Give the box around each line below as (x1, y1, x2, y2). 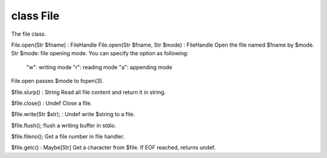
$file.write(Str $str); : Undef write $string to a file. (11, 111, 135, 118)
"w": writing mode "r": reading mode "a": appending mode (26, 64, 173, 71)
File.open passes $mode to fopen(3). (11, 77, 104, 85)
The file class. (11, 30, 47, 38)
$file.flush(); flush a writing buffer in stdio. (11, 122, 116, 129)
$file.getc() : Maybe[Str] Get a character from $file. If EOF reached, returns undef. (11, 144, 216, 151)
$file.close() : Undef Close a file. (11, 99, 92, 107)
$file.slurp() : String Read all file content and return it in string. (11, 88, 166, 96)
